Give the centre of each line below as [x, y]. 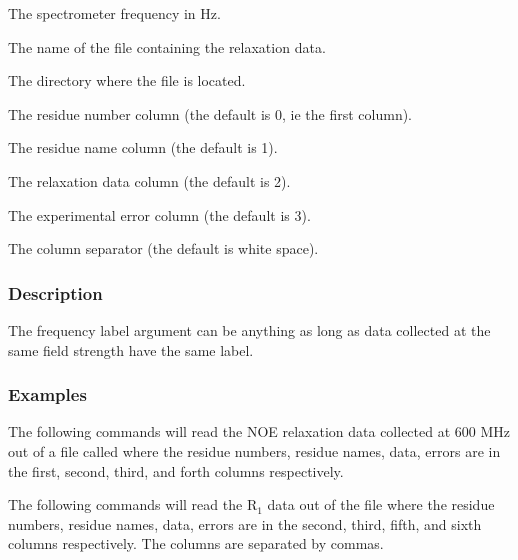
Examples [47, 394]
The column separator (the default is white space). [163, 248]
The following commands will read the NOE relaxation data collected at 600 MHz [259, 431]
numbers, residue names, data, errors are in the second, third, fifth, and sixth [245, 523]
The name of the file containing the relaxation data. [167, 46]
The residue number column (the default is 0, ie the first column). [210, 113]
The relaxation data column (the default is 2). [149, 180]
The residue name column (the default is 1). [143, 147]
